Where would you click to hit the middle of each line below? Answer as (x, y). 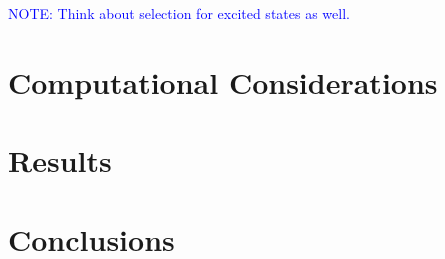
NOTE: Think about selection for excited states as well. (179, 13)
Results (60, 160)
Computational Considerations (223, 81)
